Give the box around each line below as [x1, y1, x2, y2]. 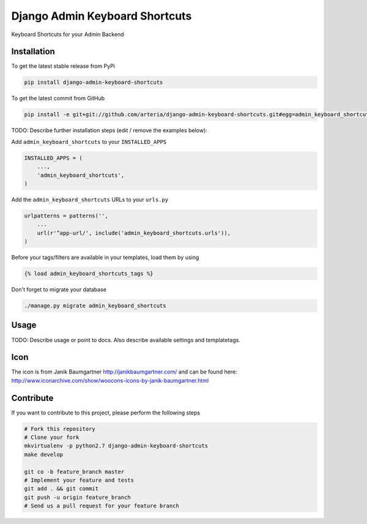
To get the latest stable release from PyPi [11, 62, 116, 70]
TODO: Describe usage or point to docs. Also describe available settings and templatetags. [11, 336, 241, 343]
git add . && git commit [24, 485, 99, 492]
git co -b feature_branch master [24, 468, 125, 475]
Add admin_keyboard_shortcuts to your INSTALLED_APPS [11, 138, 167, 145]
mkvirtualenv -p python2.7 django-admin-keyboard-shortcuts [24, 443, 209, 449]
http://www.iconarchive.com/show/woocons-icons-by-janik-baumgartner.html [11, 376, 209, 384]
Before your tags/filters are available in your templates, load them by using [11, 254, 199, 261]
